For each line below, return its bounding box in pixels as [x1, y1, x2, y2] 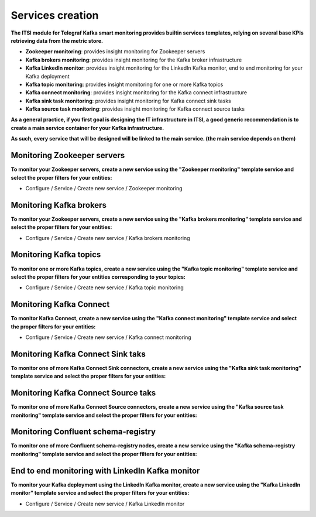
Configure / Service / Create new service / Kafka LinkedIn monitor [25, 500, 185, 507]
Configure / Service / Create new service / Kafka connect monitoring [25, 334, 191, 341]
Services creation [11, 9, 99, 22]
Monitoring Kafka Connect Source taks [11, 388, 156, 398]
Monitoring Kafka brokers [11, 200, 107, 210]
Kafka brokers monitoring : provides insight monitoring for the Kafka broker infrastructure [25, 56, 242, 63]
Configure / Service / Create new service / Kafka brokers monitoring [25, 234, 190, 241]
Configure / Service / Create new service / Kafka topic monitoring [25, 284, 184, 291]
